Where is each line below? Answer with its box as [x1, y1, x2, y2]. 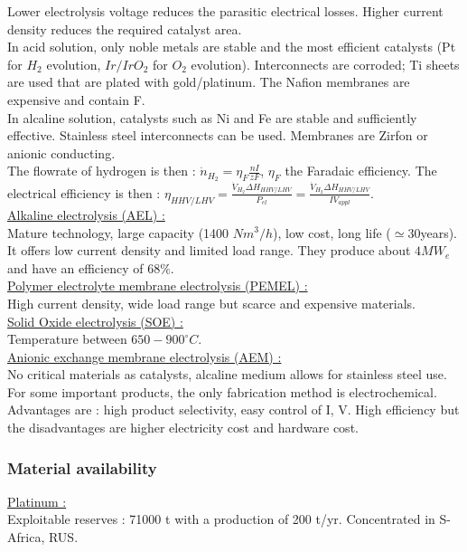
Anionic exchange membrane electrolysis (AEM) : [7, 347, 282, 366]
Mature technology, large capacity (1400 [7, 223, 229, 242]
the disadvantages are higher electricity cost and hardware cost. [7, 418, 359, 437]
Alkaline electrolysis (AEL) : [7, 205, 165, 224]
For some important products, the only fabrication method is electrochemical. [7, 382, 437, 401]
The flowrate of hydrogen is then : [7, 161, 196, 180]
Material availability [7, 456, 157, 479]
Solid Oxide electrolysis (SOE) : [7, 311, 183, 330]
